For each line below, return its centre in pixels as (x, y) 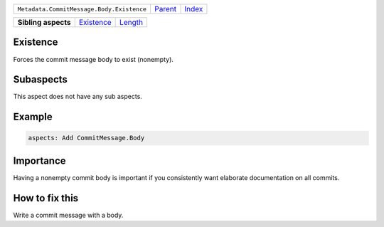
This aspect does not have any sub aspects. (78, 97)
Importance (40, 160)
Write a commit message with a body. (68, 215)
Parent (165, 9)
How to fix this (46, 198)
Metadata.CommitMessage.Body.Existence (82, 9)
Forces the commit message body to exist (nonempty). (94, 59)
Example (33, 117)
